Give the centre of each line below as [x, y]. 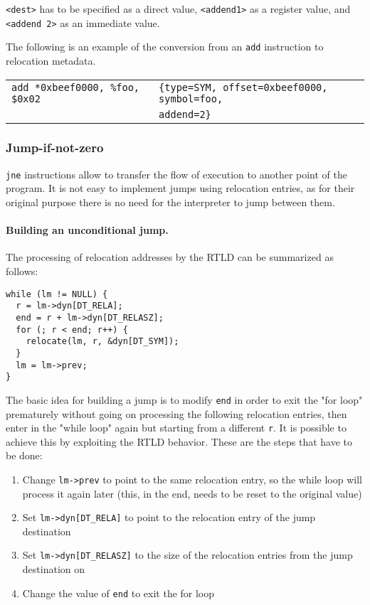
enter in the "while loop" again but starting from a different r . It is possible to [176, 428]
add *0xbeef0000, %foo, [76, 87]
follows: [22, 271]
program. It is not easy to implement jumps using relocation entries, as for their [180, 188]
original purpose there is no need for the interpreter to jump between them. [170, 202]
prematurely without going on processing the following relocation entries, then [176, 413]
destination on [54, 569]
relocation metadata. [51, 60]
